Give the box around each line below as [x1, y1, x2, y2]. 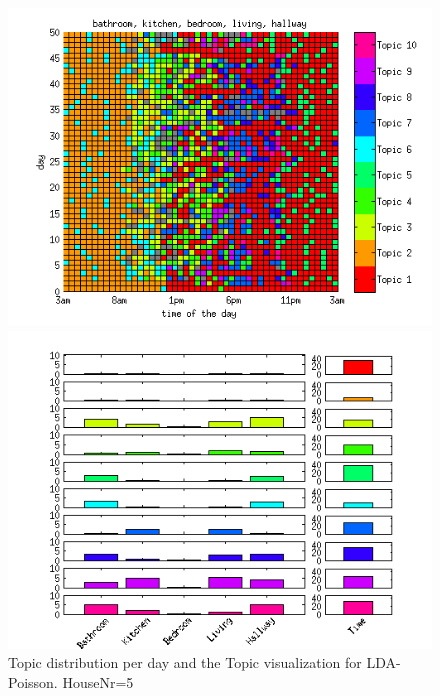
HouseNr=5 [62, 671, 134, 692]
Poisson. [8, 671, 58, 692]
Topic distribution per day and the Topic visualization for [8, 652, 362, 673]
